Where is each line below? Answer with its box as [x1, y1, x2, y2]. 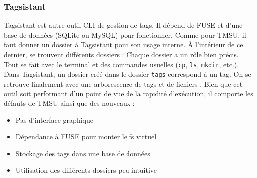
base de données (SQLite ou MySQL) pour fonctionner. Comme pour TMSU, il [4, 29, 246, 40]
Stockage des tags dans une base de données [15, 148, 150, 158]
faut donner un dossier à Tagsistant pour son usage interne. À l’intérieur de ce [4, 39, 243, 50]
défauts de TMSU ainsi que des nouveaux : [4, 98, 135, 108]
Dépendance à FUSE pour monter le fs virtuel [15, 131, 157, 142]
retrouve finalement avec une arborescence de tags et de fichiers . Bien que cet [4, 78, 243, 89]
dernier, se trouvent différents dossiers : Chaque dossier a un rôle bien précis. [4, 49, 239, 59]
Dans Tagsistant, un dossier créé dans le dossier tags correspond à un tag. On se [4, 69, 251, 79]
